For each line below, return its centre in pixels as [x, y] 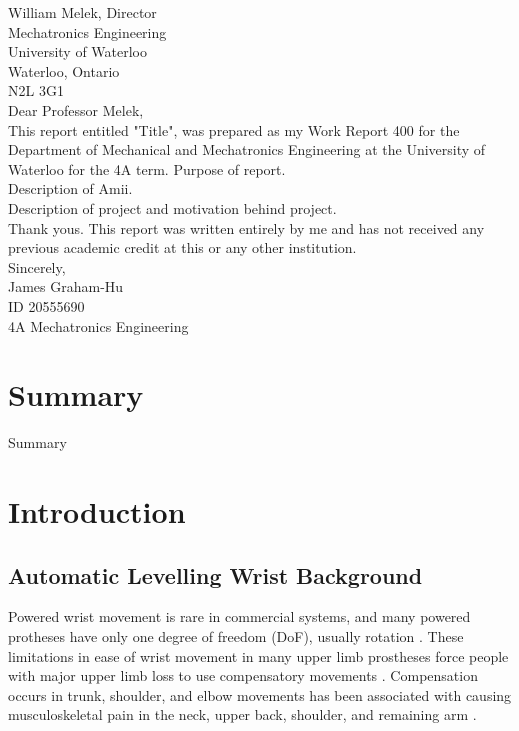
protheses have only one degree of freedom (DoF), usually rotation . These [236, 635]
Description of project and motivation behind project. [172, 207]
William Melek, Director [82, 12]
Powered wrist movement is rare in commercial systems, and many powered [239, 616]
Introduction [97, 511]
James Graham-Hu [66, 286]
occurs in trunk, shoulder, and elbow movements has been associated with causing [260, 694]
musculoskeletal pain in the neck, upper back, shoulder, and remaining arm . [242, 714]
